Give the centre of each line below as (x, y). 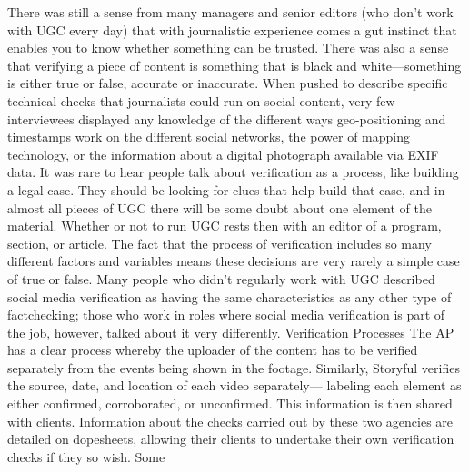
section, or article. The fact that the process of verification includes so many (220, 243)
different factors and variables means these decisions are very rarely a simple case (234, 261)
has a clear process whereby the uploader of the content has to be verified (213, 350)
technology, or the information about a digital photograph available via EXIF (223, 154)
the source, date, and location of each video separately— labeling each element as (234, 385)
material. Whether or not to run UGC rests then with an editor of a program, (225, 226)
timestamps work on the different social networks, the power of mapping (209, 137)
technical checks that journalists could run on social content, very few (201, 100)
